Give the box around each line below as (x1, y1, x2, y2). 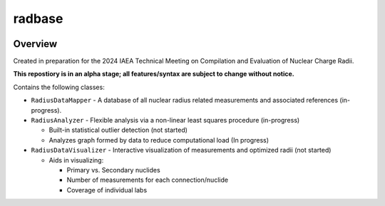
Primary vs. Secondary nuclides (66, 165, 160, 174)
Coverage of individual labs (66, 185, 148, 194)
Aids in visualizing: (48, 155, 104, 164)
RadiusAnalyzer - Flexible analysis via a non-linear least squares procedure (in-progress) (31, 116, 300, 125)
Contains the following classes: (13, 83, 105, 91)
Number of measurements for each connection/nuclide (66, 175, 228, 185)
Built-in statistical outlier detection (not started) (48, 125, 188, 135)
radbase (13, 11, 63, 26)
